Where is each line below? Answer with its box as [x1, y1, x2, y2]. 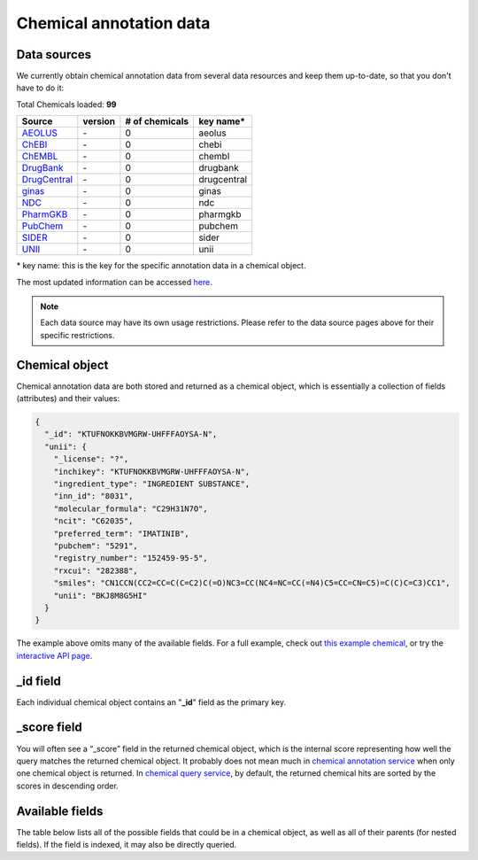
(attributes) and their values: [16, 393, 119, 404]
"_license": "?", [53, 454, 129, 464]
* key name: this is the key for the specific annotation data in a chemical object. [16, 260, 306, 271]
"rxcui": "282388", [53, 565, 139, 576]
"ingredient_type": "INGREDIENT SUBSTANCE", [53, 479, 251, 489]
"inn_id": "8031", [53, 492, 134, 501]
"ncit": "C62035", [53, 516, 134, 526]
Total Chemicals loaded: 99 [16, 98, 117, 110]
